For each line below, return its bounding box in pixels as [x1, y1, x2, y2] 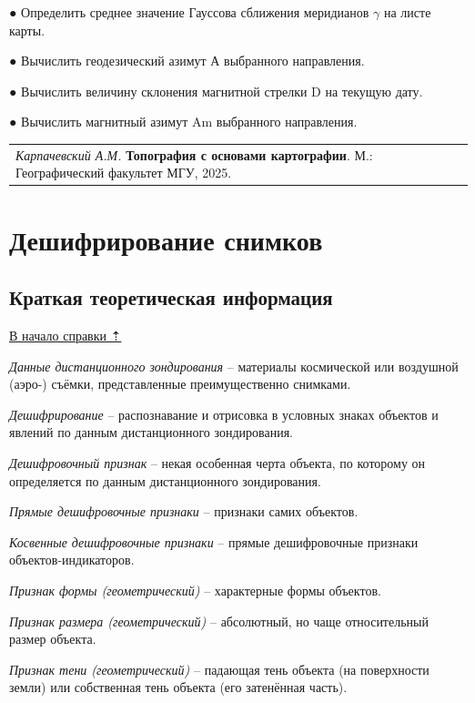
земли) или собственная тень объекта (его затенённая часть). [9, 678, 348, 697]
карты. [9, 20, 45, 39]
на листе [383, 3, 431, 21]
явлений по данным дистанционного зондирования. [9, 423, 293, 442]
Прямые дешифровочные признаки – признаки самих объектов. [9, 502, 359, 521]
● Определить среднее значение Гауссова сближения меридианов [9, 3, 369, 21]
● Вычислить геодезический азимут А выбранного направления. [9, 51, 365, 70]
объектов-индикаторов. [9, 550, 135, 569]
